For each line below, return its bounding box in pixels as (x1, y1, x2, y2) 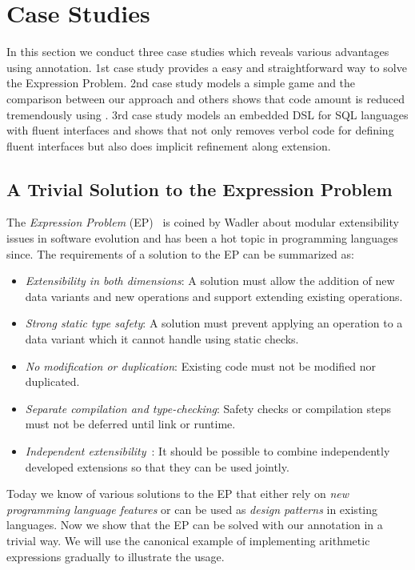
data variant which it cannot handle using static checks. (25, 331, 299, 347)
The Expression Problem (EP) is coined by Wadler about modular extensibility (6, 214, 399, 231)
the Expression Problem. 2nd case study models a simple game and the (6, 74, 356, 91)
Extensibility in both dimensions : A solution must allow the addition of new (25, 272, 395, 289)
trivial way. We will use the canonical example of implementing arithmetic (6, 532, 370, 548)
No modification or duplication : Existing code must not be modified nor (25, 357, 377, 374)
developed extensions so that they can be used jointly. (25, 458, 289, 475)
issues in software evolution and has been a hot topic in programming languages (6, 230, 398, 247)
